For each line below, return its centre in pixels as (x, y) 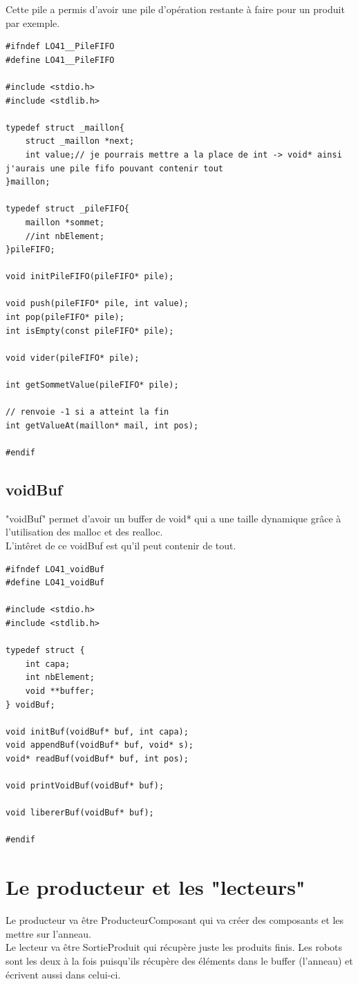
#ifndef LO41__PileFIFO (60, 47)
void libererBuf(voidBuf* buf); (80, 813)
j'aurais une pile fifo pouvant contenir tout (114, 168)
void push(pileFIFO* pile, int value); (97, 304)
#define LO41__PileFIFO (60, 60)
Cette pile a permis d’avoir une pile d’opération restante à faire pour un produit (175, 9)
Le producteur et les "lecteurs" (156, 887)
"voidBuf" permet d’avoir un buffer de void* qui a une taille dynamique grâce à (173, 518)
